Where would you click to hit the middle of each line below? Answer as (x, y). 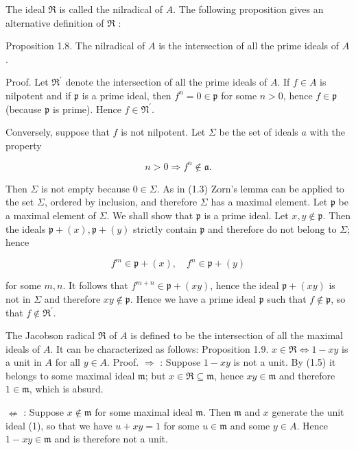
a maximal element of (51, 215)
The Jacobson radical (50, 335)
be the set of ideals (259, 132)
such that (287, 298)
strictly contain (165, 228)
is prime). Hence (87, 109)
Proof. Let (27, 82)
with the (327, 132)
